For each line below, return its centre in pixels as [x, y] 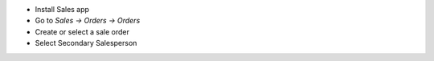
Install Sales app [62, 9]
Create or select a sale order [82, 31]
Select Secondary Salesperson [86, 43]
